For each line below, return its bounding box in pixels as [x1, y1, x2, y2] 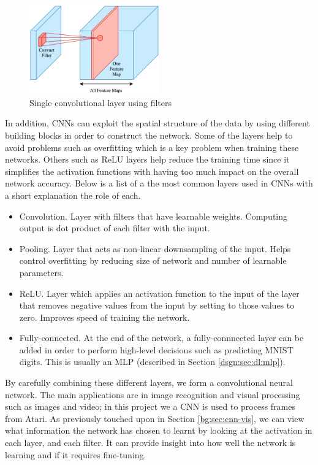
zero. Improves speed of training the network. [19, 310, 190, 323]
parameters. [19, 266, 64, 279]
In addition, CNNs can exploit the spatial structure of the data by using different [5, 117, 310, 129]
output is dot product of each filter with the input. [19, 221, 210, 234]
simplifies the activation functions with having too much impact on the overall [5, 164, 299, 177]
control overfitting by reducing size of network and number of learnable [19, 254, 287, 267]
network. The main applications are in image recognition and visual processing [5, 388, 300, 401]
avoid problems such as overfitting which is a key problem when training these [5, 140, 299, 153]
